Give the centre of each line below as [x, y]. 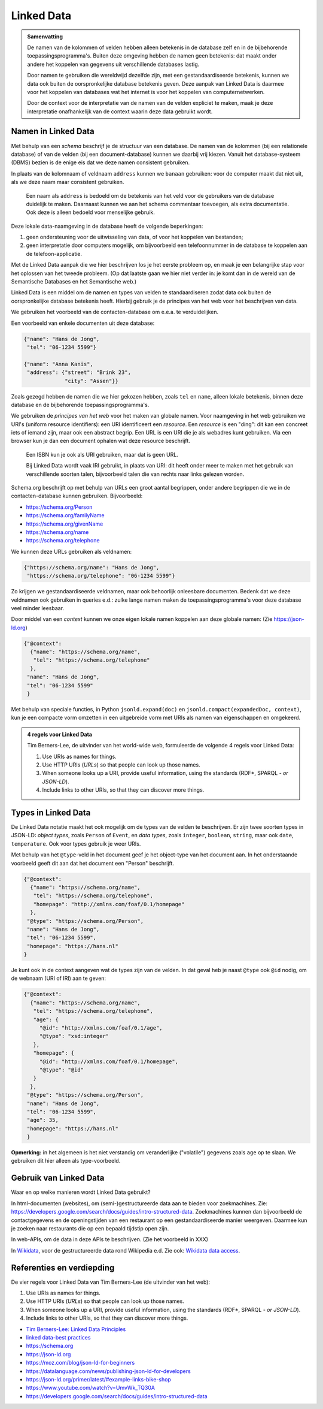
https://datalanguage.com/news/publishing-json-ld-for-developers [108, 1371]
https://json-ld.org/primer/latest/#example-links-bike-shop [99, 1379]
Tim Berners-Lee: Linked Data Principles [76, 1329]
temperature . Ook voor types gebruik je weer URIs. [76, 844]
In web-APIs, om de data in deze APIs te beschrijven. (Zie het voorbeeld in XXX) [110, 1239]
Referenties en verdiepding [63, 1268]
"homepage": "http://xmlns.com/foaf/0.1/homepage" [109, 904]
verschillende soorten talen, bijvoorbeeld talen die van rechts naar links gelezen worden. [135, 474]
